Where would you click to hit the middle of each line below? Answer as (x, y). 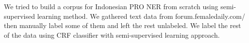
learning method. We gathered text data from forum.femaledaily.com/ (141, 16)
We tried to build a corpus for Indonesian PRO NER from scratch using (111, 6)
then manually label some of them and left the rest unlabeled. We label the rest (123, 25)
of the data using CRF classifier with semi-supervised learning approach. (112, 35)
